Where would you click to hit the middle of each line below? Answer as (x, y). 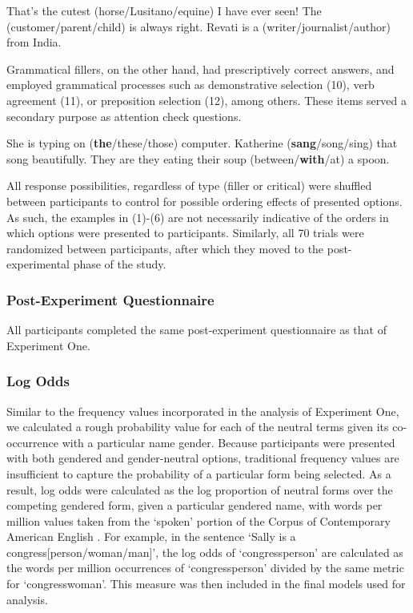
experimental (38, 264)
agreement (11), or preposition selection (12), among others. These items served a (206, 100)
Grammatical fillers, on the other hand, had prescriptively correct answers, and (200, 69)
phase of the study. (120, 264)
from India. (34, 42)
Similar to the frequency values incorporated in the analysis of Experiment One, (203, 411)
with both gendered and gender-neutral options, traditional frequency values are (203, 458)
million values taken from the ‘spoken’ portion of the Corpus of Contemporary (198, 520)
